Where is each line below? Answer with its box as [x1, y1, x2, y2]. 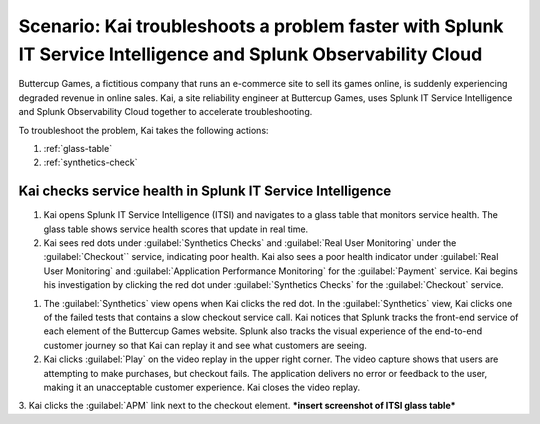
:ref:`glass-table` [43, 142, 113, 154]
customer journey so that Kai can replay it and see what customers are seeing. [43, 339, 367, 351]
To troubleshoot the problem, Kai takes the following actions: [18, 124, 269, 136]
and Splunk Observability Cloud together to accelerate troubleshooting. [18, 106, 313, 118]
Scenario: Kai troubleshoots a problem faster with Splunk [18, 15, 504, 37]
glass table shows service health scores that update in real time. [43, 223, 309, 235]
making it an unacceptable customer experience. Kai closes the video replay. [43, 381, 361, 393]
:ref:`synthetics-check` [43, 156, 138, 169]
